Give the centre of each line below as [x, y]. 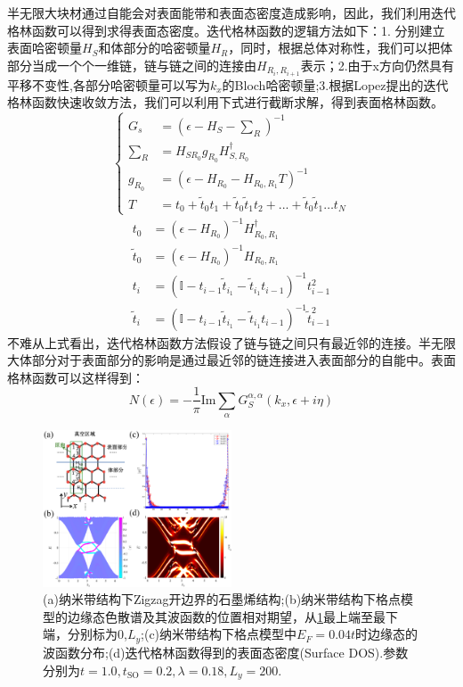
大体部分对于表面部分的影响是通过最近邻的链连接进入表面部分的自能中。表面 [231, 360]
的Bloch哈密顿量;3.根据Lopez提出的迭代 [335, 84]
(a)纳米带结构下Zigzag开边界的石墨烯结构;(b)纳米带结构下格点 [222, 599]
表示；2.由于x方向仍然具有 [377, 65]
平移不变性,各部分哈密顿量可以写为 [109, 84]
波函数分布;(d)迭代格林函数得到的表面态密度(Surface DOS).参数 [226, 652]
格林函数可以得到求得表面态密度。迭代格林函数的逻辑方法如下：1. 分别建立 [226, 30]
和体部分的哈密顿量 [154, 48]
